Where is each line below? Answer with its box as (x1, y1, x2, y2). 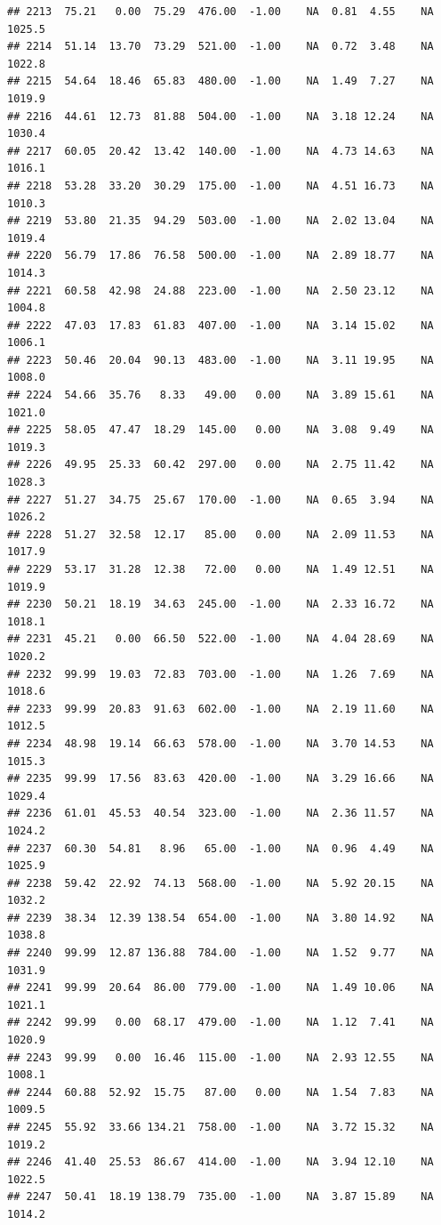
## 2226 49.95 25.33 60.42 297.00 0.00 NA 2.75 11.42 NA (7, 458, 434, 471)
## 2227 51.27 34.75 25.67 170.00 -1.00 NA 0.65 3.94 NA (7, 493, 434, 506)
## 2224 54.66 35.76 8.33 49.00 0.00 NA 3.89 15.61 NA (7, 389, 434, 402)
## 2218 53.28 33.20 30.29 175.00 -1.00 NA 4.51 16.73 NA (7, 179, 434, 192)
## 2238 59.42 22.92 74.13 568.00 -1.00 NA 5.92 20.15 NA (7, 876, 434, 890)
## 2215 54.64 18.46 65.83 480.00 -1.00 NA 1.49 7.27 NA (7, 75, 434, 88)
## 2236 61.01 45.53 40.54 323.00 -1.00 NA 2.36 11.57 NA (7, 807, 434, 820)
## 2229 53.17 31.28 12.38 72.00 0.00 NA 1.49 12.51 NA (7, 563, 434, 576)
